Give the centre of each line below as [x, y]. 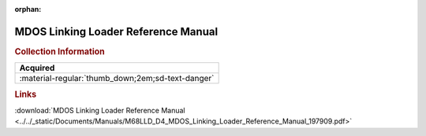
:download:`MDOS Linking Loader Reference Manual [100, 110]
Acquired [37, 68]
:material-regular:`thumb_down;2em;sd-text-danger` [117, 79]
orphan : [28, 9]
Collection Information [60, 51]
